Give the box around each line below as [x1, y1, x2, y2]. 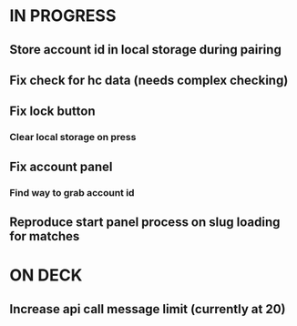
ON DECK [9, 265, 83, 286]
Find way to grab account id [9, 186, 135, 199]
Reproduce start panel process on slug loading [9, 214, 281, 229]
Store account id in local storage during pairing [9, 42, 282, 57]
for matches [9, 229, 80, 244]
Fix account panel [9, 158, 113, 174]
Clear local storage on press [9, 131, 137, 144]
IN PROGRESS [9, 5, 117, 26]
